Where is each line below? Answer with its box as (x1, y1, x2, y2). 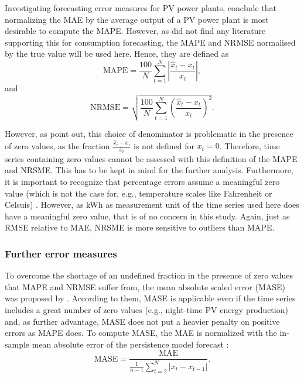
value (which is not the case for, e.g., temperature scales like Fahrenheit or (5, 187, 272, 199)
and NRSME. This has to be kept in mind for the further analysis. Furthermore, (5, 164, 293, 176)
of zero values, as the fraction (5, 139, 110, 152)
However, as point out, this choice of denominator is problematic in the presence (5, 128, 293, 140)
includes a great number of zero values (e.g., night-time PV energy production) (5, 303, 288, 315)
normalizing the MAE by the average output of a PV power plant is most (5, 13, 269, 25)
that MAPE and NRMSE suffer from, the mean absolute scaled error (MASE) (5, 280, 285, 293)
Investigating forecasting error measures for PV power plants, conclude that (5, 2, 277, 13)
